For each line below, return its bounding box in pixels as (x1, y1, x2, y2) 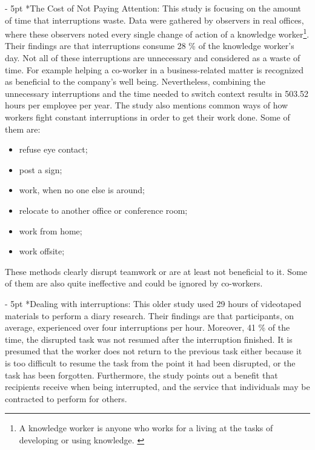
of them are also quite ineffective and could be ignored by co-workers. (5, 277, 263, 290)
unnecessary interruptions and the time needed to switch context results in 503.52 (5, 87, 309, 99)
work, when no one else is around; (19, 184, 145, 196)
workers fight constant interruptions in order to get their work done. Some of (5, 111, 290, 123)
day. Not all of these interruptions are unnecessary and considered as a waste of (5, 51, 300, 64)
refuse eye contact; (19, 143, 88, 156)
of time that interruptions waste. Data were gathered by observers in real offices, (5, 13, 304, 26)
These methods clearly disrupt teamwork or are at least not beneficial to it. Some (5, 265, 308, 277)
